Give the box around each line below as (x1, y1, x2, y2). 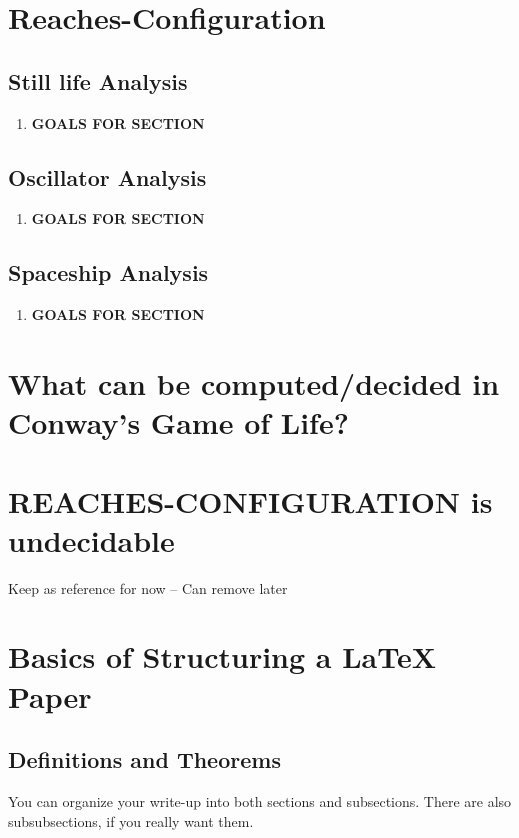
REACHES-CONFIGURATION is (8, 480, 493, 521)
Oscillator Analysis (8, 161, 207, 192)
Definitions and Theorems (8, 744, 281, 775)
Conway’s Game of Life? (8, 402, 349, 443)
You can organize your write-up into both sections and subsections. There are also (8, 791, 512, 811)
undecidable (8, 519, 175, 560)
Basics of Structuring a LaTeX (8, 636, 437, 677)
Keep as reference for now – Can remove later (8, 577, 288, 598)
